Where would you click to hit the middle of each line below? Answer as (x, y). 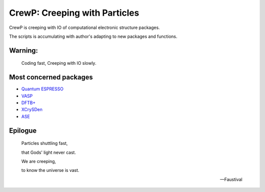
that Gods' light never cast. (49, 152)
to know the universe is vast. (50, 170)
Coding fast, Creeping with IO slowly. (59, 63)
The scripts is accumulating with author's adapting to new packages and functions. (93, 36)
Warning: (24, 50)
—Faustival (231, 179)
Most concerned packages (51, 77)
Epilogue (23, 130)
